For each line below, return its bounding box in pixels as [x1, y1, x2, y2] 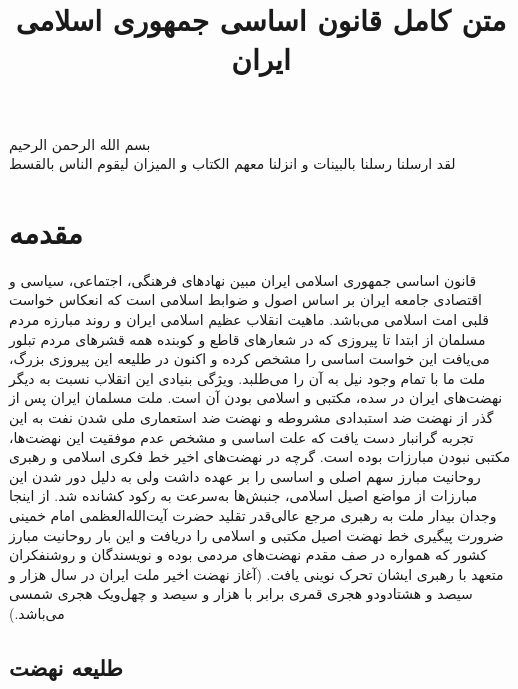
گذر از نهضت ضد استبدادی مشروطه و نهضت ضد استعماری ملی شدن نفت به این [9, 407, 494, 428]
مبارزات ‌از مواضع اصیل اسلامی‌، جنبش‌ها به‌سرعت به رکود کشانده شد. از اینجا [9, 485, 478, 506]
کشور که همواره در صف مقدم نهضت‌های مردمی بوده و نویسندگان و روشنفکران [9, 544, 488, 565]
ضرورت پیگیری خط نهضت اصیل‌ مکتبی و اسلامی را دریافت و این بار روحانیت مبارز [9, 524, 504, 545]
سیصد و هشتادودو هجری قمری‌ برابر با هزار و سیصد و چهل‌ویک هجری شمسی [9, 583, 473, 604]
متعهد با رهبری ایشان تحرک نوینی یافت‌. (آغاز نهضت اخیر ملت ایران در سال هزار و [9, 563, 504, 584]
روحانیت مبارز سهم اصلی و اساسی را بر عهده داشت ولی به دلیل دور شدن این [9, 465, 481, 486]
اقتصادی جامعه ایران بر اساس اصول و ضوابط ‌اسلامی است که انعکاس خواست [9, 289, 483, 310]
